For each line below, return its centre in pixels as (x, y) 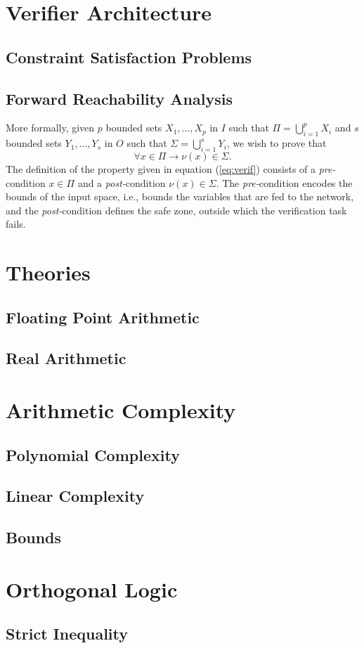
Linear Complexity (75, 496)
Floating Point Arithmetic (103, 317)
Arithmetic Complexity (121, 410)
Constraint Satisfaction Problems (129, 57)
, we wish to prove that (277, 143)
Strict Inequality (67, 634)
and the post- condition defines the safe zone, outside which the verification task (176, 210)
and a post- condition (122, 182)
